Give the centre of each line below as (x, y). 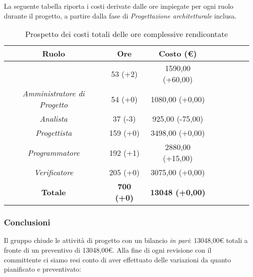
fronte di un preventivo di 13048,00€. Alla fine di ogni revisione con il (108, 250)
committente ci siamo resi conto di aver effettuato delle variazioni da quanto (117, 259)
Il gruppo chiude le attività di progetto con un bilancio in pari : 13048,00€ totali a (126, 240)
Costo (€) (178, 54)
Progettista (54, 133)
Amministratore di (54, 93)
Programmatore (54, 152)
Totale (54, 192)
